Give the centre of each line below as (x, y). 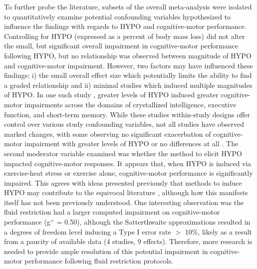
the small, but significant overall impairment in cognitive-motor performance (121, 46)
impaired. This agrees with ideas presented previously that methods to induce (123, 182)
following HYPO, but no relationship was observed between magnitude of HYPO (128, 55)
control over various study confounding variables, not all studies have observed (124, 124)
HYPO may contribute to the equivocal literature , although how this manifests (126, 192)
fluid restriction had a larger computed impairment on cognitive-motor (112, 212)
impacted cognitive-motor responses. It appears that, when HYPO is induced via (128, 163)
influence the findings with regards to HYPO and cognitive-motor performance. (125, 26)
